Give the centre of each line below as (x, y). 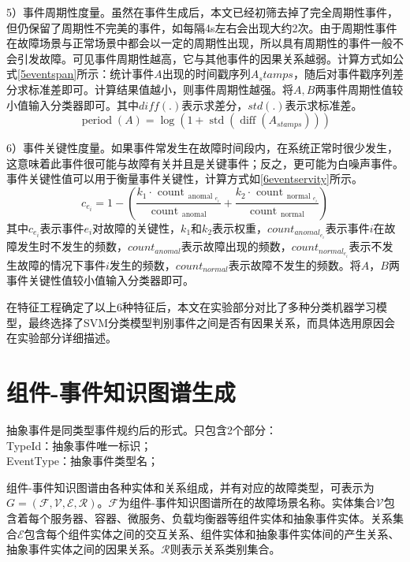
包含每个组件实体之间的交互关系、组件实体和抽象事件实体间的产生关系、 (212, 533)
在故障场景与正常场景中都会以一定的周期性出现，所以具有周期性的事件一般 (199, 43)
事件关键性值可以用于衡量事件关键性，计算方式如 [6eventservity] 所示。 (185, 179)
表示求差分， (215, 104)
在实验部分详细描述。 (61, 338)
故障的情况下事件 (61, 264)
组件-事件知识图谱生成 (121, 392)
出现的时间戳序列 (206, 74)
